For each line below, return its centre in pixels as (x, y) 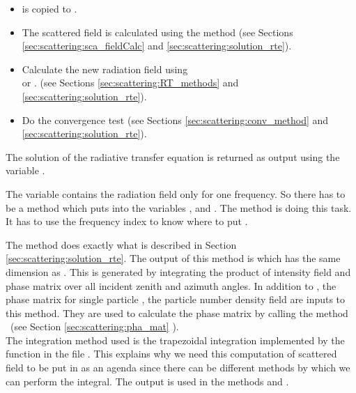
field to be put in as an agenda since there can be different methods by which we (178, 368)
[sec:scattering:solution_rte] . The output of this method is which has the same (173, 258)
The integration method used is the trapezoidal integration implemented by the (175, 340)
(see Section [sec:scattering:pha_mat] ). (94, 326)
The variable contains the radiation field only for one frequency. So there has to (176, 193)
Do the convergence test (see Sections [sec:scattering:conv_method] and (175, 120)
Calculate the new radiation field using (105, 69)
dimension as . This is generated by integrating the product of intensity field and (178, 271)
